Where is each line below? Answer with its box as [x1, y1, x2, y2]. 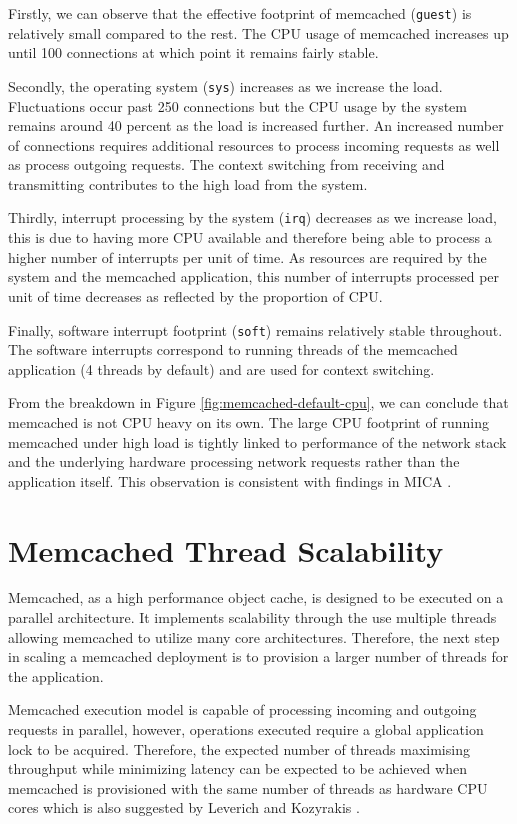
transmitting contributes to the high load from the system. [8, 173, 368, 194]
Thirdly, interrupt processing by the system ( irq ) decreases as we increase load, [8, 207, 497, 228]
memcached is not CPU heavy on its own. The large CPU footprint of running [8, 411, 489, 432]
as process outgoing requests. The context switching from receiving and [8, 154, 445, 175]
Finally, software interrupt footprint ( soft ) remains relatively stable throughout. [8, 319, 503, 340]
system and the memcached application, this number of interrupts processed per [8, 266, 500, 287]
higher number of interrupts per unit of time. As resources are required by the [8, 246, 487, 267]
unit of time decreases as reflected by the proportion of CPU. [8, 285, 383, 306]
